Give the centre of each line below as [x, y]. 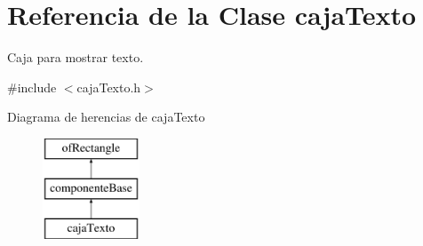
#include [32, 87]
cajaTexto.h [109, 87]
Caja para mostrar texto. [76, 57]
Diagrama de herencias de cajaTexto [106, 117]
